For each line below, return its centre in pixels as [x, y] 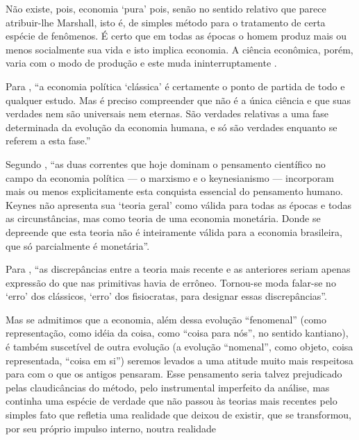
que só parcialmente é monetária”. [78, 245]
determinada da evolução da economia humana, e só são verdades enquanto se [172, 127]
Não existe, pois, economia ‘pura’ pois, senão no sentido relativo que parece [166, 8]
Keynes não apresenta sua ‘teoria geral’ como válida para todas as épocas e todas [179, 204]
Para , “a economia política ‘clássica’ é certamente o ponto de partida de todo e [175, 86]
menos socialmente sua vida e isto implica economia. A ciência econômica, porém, [179, 49]
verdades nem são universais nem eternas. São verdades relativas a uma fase [167, 113]
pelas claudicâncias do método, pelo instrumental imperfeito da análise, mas [168, 387]
